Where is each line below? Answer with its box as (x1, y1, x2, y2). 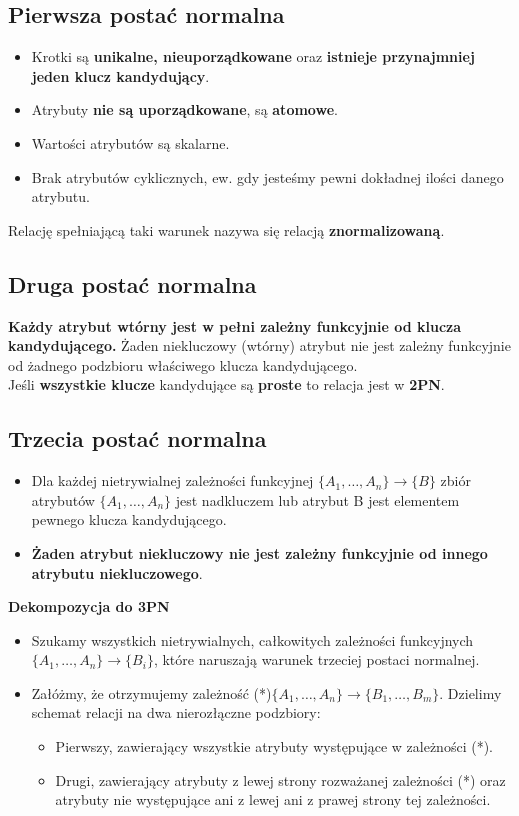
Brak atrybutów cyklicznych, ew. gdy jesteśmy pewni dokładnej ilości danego (31, 166, 504, 187)
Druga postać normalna (8, 268, 257, 299)
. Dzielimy (439, 682, 502, 703)
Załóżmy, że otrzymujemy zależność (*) (31, 682, 272, 703)
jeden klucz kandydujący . (31, 65, 210, 86)
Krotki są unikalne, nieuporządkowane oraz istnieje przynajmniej (31, 46, 475, 67)
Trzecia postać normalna (8, 423, 267, 454)
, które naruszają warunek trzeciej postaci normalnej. (153, 649, 480, 670)
